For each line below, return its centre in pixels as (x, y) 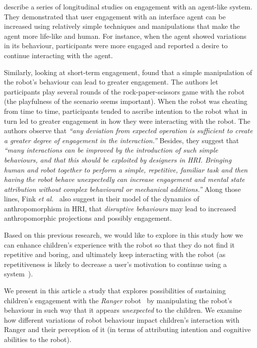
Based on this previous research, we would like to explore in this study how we (124, 235)
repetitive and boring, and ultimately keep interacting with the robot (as (115, 254)
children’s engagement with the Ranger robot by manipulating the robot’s (118, 300)
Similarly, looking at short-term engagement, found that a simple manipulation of (128, 72)
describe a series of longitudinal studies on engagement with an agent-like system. (128, 6)
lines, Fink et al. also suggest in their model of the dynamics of (102, 199)
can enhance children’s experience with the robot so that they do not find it (120, 244)
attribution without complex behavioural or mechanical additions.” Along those (123, 189)
